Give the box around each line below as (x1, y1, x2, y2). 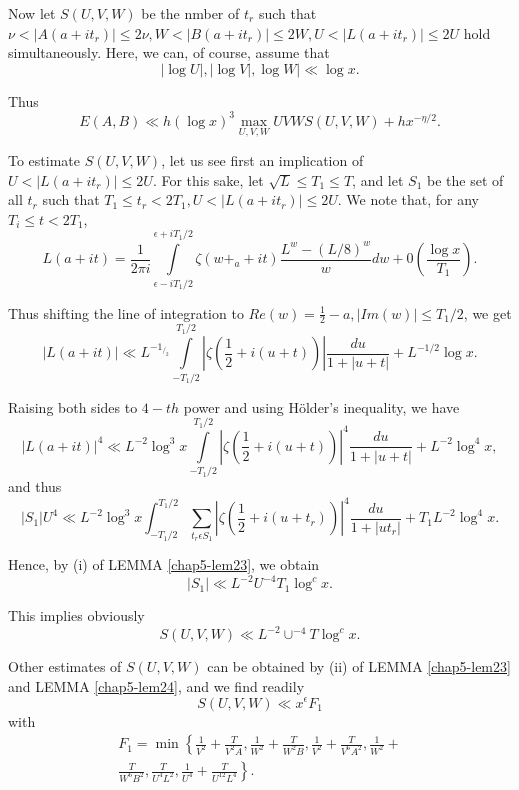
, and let (352, 169, 404, 190)
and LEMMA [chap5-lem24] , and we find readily (8, 675, 305, 696)
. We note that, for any (337, 189, 479, 210)
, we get (463, 302, 512, 323)
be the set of (427, 169, 504, 190)
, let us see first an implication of (161, 150, 364, 171)
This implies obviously (8, 605, 145, 626)
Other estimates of (8, 656, 122, 677)
